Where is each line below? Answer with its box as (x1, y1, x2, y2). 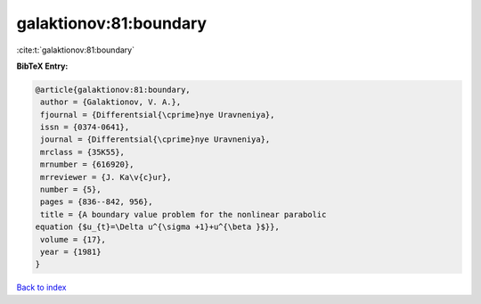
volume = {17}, (40, 234, 107, 244)
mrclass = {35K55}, (40, 147, 125, 157)
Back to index (16, 282, 67, 293)
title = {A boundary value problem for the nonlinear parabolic (40, 210, 327, 219)
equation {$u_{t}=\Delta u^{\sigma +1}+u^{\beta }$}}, (35, 222, 280, 232)
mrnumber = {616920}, (40, 160, 135, 169)
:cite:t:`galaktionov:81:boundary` (16, 45, 135, 55)
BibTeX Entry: (16, 61, 69, 71)
